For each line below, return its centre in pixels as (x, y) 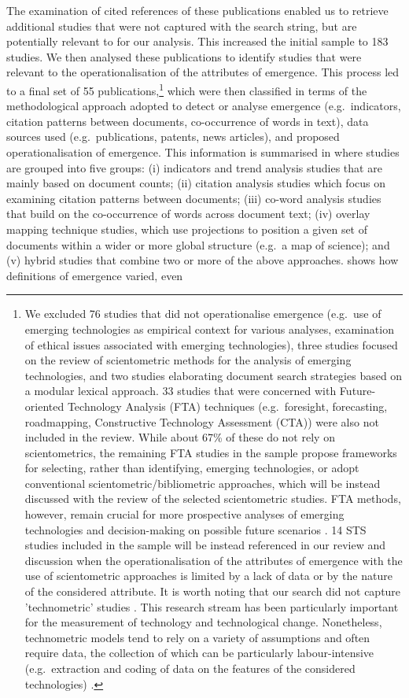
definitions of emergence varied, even (95, 275)
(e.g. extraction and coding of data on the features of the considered (190, 668)
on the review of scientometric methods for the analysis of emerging (188, 360)
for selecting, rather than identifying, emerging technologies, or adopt (192, 468)
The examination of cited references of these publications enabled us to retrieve (197, 10)
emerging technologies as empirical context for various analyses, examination (209, 329)
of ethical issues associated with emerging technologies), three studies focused (211, 344)
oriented (44, 406)
